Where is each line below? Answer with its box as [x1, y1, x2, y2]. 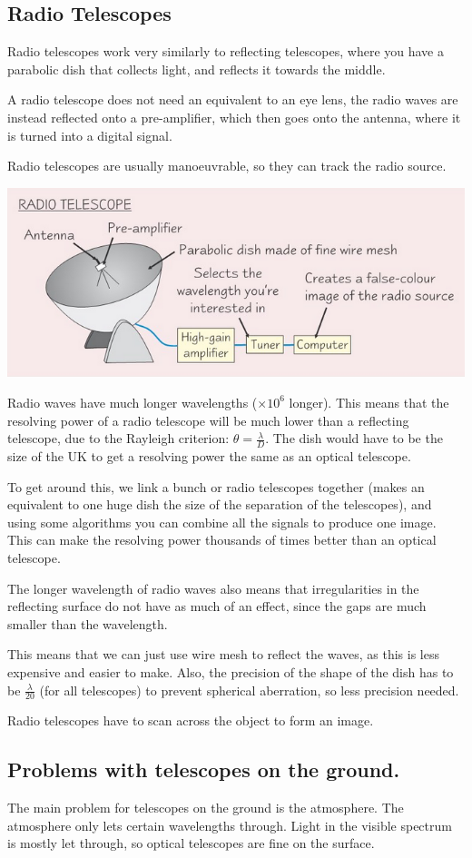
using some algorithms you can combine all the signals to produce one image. [7, 512, 437, 531]
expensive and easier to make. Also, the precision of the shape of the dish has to [7, 662, 454, 681]
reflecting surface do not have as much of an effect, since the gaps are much [7, 597, 427, 616]
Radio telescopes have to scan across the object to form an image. [7, 711, 374, 730]
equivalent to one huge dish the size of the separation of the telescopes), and [7, 495, 432, 514]
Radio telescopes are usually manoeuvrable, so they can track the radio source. [7, 156, 447, 175]
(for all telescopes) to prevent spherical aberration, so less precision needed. [39, 680, 459, 699]
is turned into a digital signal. [7, 125, 172, 144]
